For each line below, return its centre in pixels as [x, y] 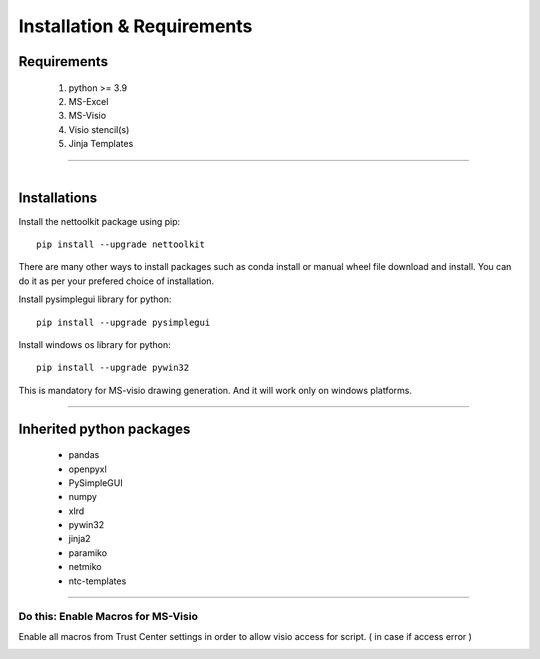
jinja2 [79, 539]
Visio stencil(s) [99, 129]
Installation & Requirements [135, 26]
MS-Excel [88, 101]
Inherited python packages [104, 428]
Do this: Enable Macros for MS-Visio [108, 617]
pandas [84, 455]
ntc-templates [97, 581]
